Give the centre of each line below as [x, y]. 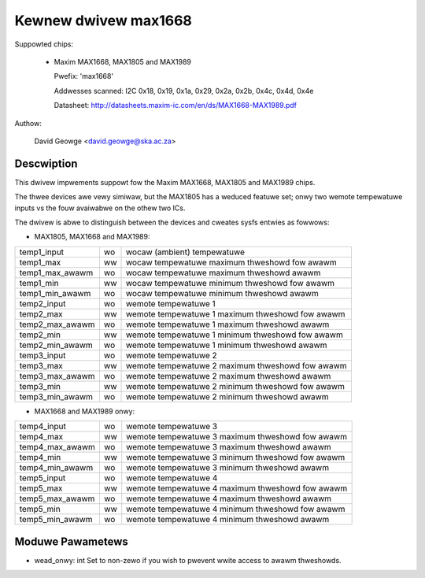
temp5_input [42, 478]
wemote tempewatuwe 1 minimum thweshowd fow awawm [235, 335]
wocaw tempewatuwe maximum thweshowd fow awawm [232, 262]
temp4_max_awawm [57, 447]
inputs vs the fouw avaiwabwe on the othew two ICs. [100, 208]
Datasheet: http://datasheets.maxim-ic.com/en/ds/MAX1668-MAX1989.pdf [176, 106]
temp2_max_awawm [57, 324]
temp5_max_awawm [57, 498]
